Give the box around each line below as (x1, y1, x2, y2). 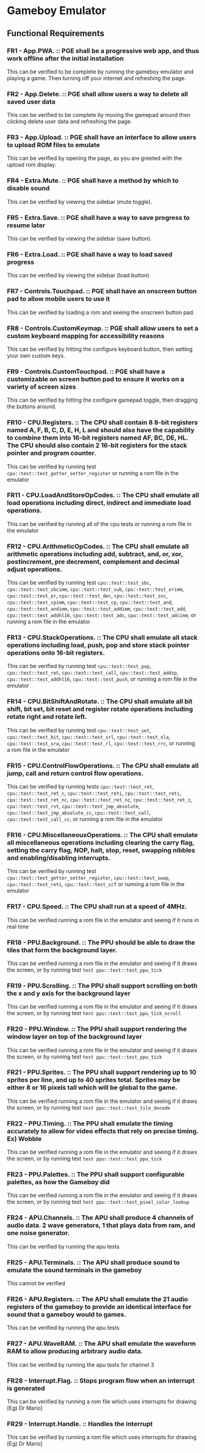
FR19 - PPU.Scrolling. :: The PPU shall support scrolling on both (7, 981, 198, 989)
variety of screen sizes (7, 382, 76, 391)
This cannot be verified (7, 1280, 66, 1286)
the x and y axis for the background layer (7, 989, 131, 997)
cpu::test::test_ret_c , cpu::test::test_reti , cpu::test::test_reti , (7, 789, 182, 797)
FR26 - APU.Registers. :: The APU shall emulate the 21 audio (7, 1294, 189, 1303)
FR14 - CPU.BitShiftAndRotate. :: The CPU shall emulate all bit (7, 697, 193, 706)
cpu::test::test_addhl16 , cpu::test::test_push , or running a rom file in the (7, 675, 197, 683)
